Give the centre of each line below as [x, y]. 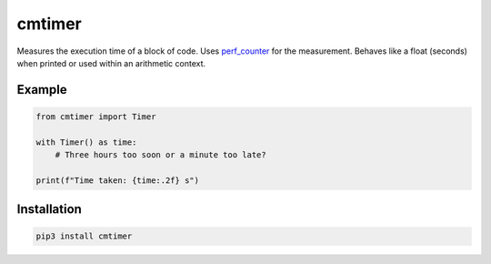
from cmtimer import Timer [96, 117]
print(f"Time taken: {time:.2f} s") [118, 180]
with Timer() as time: [86, 142]
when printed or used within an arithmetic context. [111, 63]
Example [42, 90]
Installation [49, 209]
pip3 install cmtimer [84, 236]
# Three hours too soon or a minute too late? [161, 155]
